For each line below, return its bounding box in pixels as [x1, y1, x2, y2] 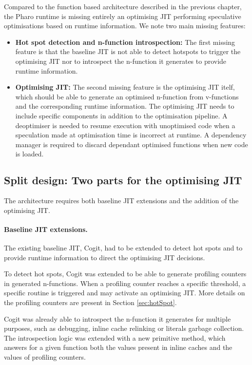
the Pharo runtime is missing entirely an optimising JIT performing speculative [4, 11, 241, 21]
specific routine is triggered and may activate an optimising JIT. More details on [4, 288, 245, 298]
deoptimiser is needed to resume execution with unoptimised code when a [15, 120, 235, 130]
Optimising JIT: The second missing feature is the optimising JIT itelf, [15, 82, 235, 92]
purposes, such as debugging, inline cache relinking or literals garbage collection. [4, 323, 244, 333]
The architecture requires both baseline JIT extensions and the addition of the [4, 195, 239, 206]
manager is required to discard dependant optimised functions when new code [15, 139, 248, 149]
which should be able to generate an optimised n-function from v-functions [15, 91, 239, 101]
